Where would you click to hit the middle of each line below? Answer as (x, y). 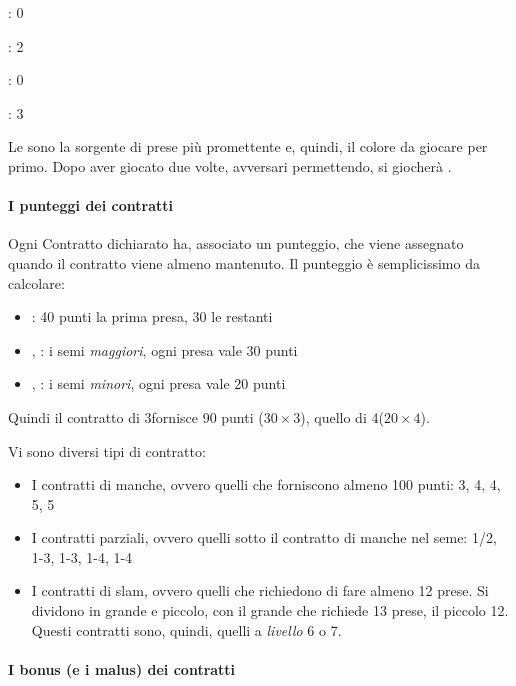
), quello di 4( (342, 416)
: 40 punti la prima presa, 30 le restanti (152, 316)
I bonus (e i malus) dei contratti (122, 668)
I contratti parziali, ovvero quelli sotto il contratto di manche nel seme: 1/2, (264, 537)
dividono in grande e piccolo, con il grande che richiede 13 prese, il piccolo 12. (270, 610)
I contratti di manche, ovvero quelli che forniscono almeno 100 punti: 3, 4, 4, (266, 484)
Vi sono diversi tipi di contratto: (107, 450)
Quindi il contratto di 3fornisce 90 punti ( (136, 416)
